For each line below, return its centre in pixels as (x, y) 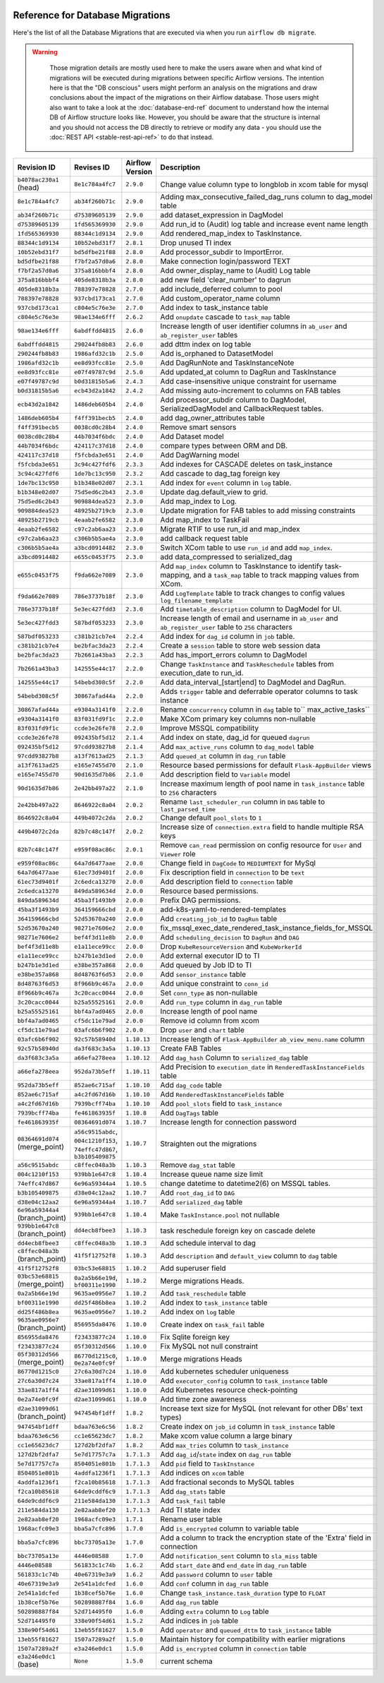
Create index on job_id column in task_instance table (248, 1427)
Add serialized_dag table (202, 1202)
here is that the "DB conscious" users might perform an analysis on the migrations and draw (183, 88)
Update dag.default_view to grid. (214, 492)
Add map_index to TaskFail (205, 520)
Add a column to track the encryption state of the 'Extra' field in (266, 1538)
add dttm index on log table (206, 345)
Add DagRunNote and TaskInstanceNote (227, 363)
